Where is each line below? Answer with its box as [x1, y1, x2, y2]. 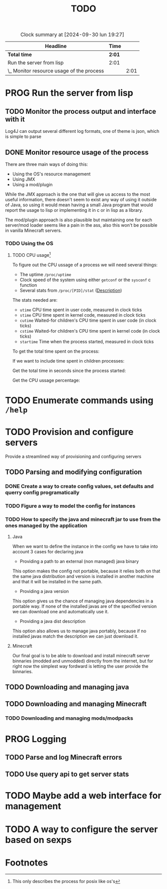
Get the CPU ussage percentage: [12, 377, 81, 383]
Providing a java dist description [19, 618, 86, 624]
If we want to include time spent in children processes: [12, 358, 125, 364]
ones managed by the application [5, 522, 87, 529]
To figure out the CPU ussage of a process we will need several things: [12, 262, 158, 268]
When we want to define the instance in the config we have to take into [12, 543, 158, 549]
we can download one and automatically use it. [12, 608, 109, 614]
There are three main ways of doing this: [5, 161, 88, 167]
